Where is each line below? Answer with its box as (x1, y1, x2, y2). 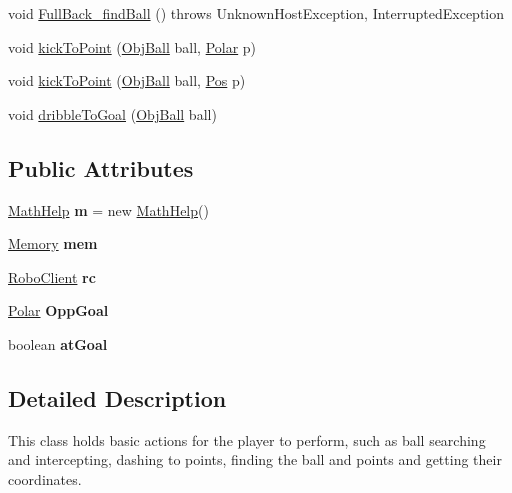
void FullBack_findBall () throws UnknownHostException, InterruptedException (8, 3, 505, 23)
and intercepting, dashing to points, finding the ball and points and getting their (8, 449, 502, 470)
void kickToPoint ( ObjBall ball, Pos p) (8, 70, 246, 91)
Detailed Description (8, 382, 227, 413)
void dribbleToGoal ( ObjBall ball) (8, 103, 217, 124)
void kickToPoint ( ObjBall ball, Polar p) (8, 36, 257, 57)
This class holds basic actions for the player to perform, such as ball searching (8, 429, 486, 450)
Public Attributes (8, 152, 194, 183)
